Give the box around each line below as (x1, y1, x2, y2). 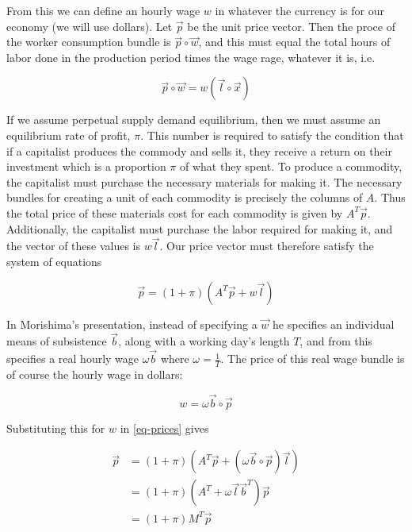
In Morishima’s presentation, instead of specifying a (6, 315, 257, 332)
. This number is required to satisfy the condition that (140, 126, 404, 143)
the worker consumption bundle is (6, 33, 171, 50)
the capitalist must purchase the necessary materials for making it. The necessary (6, 173, 402, 190)
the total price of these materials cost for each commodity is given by (6, 204, 343, 221)
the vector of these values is (6, 237, 141, 254)
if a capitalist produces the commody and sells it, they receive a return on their (6, 142, 392, 159)
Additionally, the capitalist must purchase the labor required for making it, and (6, 220, 393, 237)
